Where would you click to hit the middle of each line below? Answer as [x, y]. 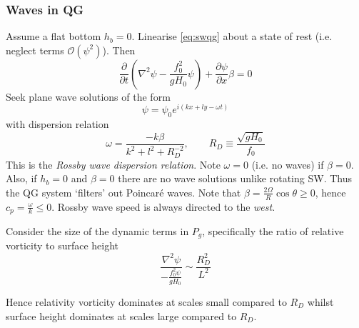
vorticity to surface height [62, 245]
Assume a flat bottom [54, 36]
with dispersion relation [57, 124]
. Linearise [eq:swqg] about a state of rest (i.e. [232, 36]
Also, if [21, 178]
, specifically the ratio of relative [273, 230]
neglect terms [35, 50]
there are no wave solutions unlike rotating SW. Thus [235, 178]
